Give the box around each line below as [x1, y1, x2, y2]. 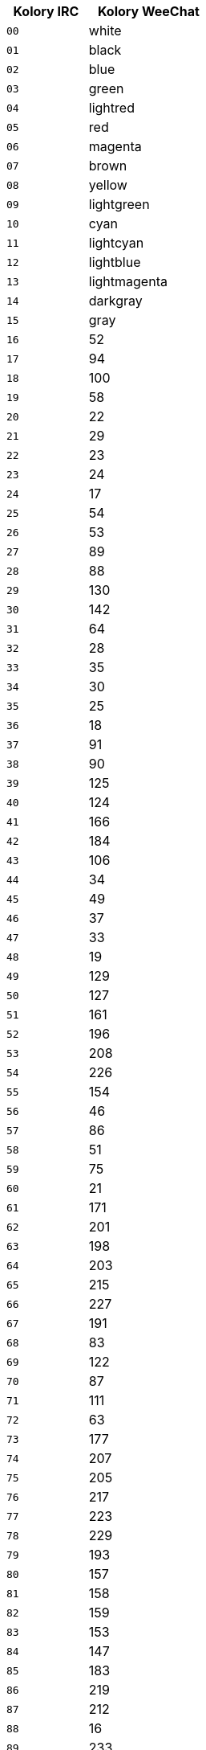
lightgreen [88, 196, 150, 212]
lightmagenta [88, 273, 168, 289]
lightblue [88, 254, 141, 270]
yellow [88, 177, 127, 193]
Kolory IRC [13, 3, 79, 19]
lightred [88, 100, 135, 116]
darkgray [88, 293, 143, 309]
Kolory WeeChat [97, 3, 200, 19]
